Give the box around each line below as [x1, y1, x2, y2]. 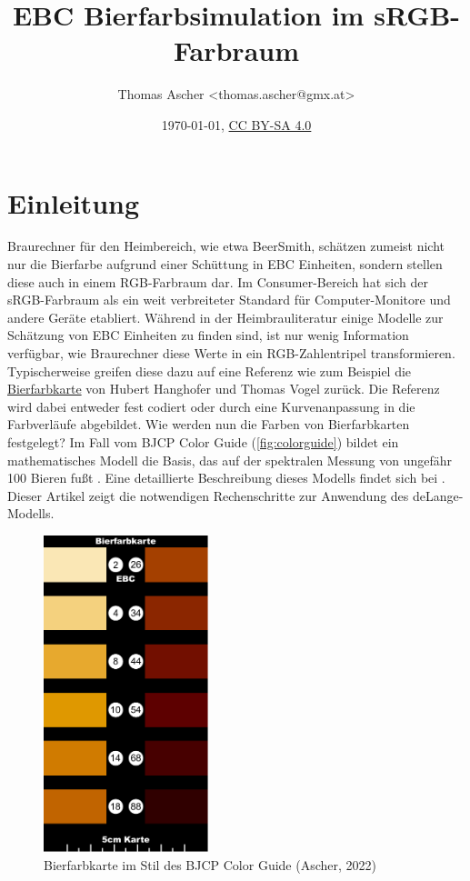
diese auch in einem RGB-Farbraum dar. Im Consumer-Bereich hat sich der [7, 272, 428, 291]
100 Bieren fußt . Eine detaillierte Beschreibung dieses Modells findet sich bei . [7, 468, 445, 487]
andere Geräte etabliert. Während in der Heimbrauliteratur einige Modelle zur [7, 307, 444, 326]
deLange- [413, 486, 464, 505]
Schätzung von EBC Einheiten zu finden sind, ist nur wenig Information [7, 325, 409, 345]
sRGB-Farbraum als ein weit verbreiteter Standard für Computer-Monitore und [7, 290, 451, 309]
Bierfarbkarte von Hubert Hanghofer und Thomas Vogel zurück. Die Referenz [7, 379, 440, 398]
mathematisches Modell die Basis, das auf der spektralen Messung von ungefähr [7, 450, 452, 469]
